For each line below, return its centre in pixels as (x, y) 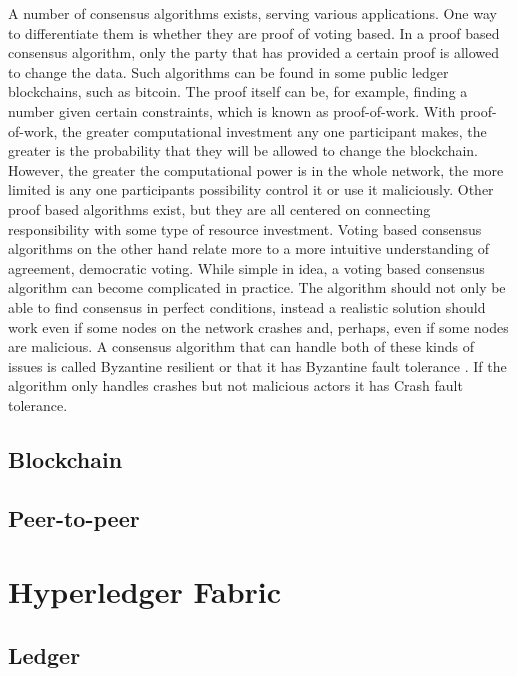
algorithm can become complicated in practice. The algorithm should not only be (257, 287)
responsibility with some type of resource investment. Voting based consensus (245, 228)
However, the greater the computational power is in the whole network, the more (256, 169)
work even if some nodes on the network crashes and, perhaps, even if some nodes (258, 326)
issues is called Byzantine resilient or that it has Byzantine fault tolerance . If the (257, 365)
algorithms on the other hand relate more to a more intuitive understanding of (249, 248)
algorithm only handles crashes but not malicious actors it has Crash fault (235, 385)
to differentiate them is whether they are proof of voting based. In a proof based (254, 32)
